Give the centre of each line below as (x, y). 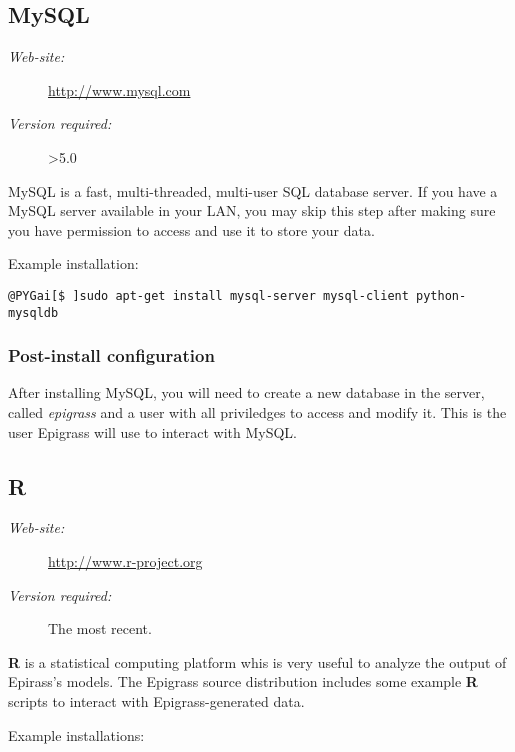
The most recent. (100, 628)
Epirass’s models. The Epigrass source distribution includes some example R (243, 681)
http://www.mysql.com (119, 89)
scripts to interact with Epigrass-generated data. (156, 701)
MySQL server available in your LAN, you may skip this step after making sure (252, 210)
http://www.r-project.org (125, 561)
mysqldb (33, 312)
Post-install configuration (111, 355)
